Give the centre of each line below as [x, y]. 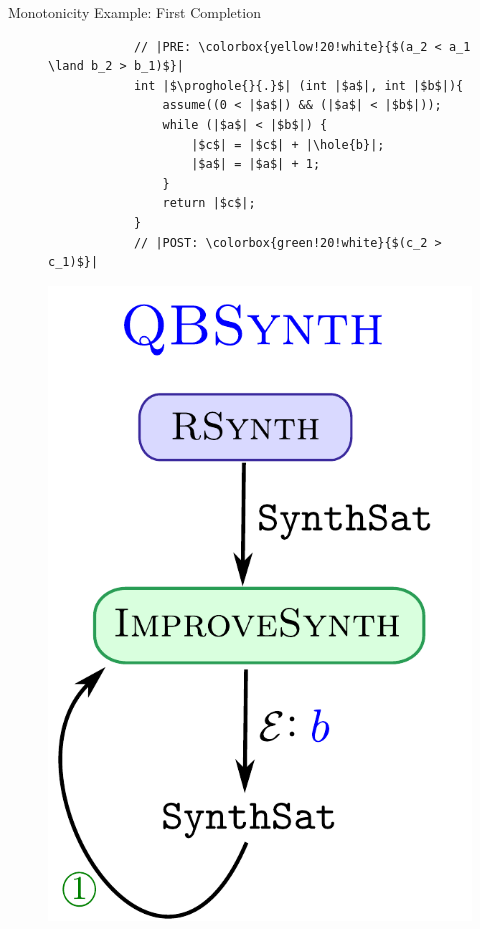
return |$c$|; [209, 203]
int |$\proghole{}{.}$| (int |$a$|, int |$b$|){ [298, 85]
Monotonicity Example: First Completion [134, 12]
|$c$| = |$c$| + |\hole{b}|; [288, 144]
